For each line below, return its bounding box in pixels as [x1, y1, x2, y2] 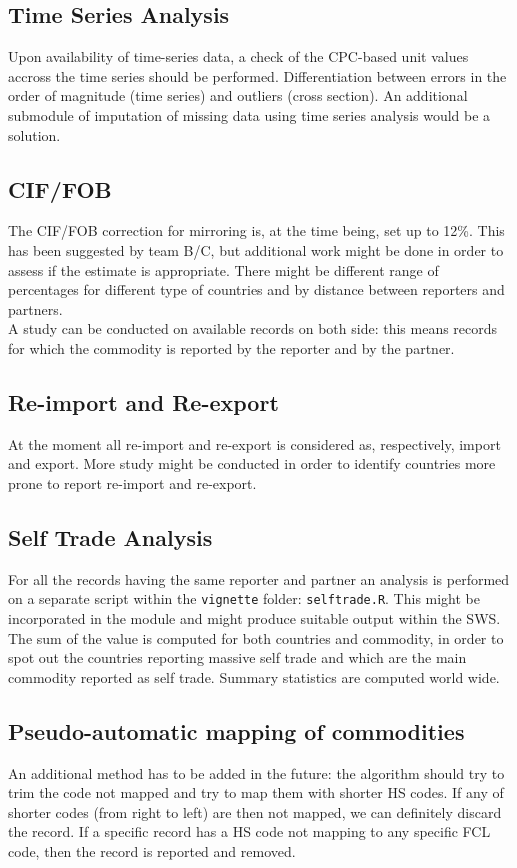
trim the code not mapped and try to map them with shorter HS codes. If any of [8, 782, 504, 803]
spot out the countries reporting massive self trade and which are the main [8, 647, 467, 668]
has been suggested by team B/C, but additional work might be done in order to [8, 239, 504, 260]
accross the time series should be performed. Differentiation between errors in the [8, 65, 507, 86]
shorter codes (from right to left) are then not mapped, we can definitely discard [8, 801, 502, 822]
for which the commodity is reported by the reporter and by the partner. [8, 337, 455, 358]
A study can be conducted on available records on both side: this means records [8, 318, 498, 339]
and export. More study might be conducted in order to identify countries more [8, 453, 496, 474]
